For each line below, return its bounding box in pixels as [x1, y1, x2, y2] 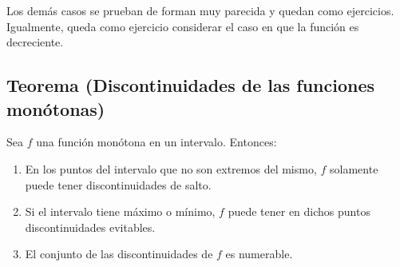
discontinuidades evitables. [25, 218, 156, 235]
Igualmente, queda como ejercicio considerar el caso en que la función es [6, 18, 359, 34]
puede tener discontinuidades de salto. [25, 176, 212, 193]
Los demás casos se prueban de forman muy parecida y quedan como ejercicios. [6, 2, 394, 18]
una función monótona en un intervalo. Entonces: [36, 133, 277, 150]
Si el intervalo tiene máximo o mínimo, [25, 203, 216, 220]
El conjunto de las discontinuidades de [25, 245, 213, 262]
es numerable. [225, 245, 293, 262]
